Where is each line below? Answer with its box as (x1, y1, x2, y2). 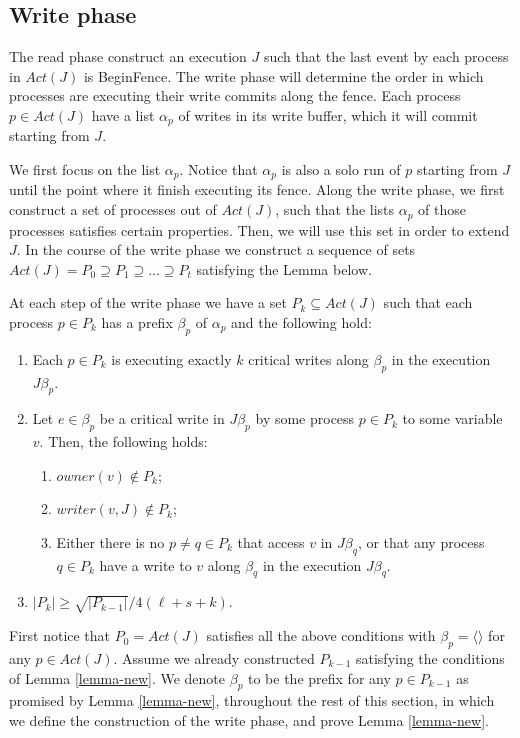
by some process (255, 408, 355, 429)
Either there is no (56, 531, 165, 552)
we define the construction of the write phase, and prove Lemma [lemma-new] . (9, 710, 489, 731)
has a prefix (101, 311, 173, 332)
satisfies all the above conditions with (206, 625, 436, 646)
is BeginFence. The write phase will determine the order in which (83, 65, 484, 86)
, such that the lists (275, 199, 395, 220)
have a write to (99, 554, 192, 575)
